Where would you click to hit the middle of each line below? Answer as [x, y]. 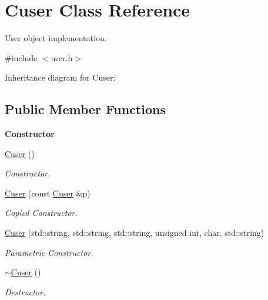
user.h [62, 57]
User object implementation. [56, 38]
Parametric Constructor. [49, 252]
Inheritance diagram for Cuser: [60, 77]
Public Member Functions [85, 109]
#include [21, 57]
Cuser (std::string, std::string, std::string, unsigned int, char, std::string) [135, 233]
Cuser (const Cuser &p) [48, 193]
